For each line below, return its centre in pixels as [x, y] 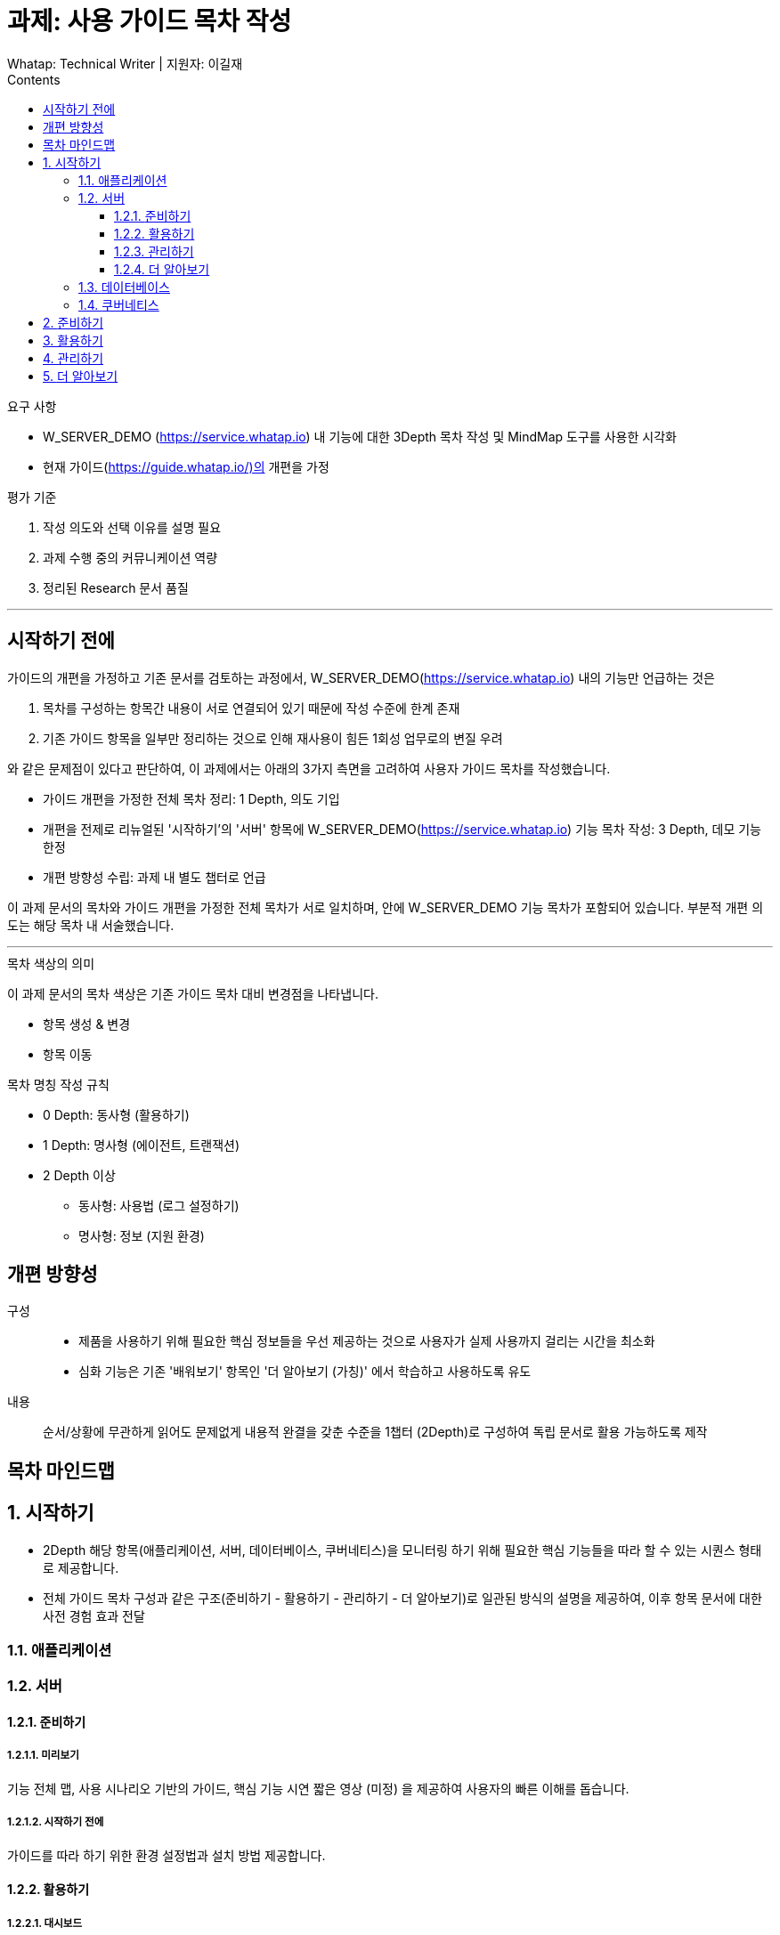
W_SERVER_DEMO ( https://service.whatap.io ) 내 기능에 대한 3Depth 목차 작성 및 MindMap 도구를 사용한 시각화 [360, 436]
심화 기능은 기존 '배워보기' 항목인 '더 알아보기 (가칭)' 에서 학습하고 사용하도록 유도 [305, 1372]
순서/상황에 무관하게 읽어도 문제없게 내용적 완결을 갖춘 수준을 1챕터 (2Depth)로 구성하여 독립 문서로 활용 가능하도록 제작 [375, 1432]
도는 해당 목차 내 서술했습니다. [91, 925]
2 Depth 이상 [79, 1175]
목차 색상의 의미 [51, 963]
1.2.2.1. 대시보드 [45, 1923]
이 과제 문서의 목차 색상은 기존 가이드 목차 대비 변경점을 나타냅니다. [193, 993]
